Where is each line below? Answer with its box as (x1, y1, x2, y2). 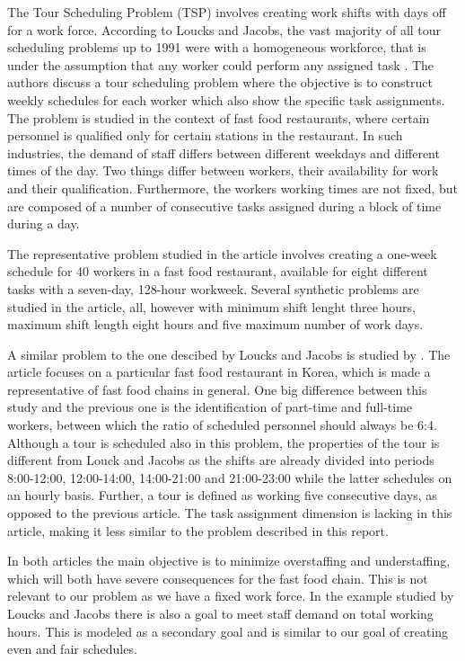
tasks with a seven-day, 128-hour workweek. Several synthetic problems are (7, 279, 419, 298)
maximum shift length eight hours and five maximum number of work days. (7, 315, 424, 334)
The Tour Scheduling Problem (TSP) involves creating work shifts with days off (7, 3, 446, 21)
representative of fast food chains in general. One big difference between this (7, 380, 427, 398)
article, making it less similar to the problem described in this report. (7, 521, 389, 540)
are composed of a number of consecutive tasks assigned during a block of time (7, 196, 442, 215)
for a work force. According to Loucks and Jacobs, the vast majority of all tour (7, 20, 442, 39)
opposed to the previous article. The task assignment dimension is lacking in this (7, 504, 452, 523)
